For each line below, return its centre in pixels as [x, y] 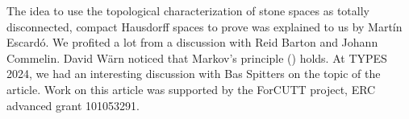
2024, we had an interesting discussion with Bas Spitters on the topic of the [194, 74]
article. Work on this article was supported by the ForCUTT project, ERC [191, 89]
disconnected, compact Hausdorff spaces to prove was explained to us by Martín [204, 26]
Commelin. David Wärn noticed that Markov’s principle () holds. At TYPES [197, 57]
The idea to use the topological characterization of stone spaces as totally [188, 10]
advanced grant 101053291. [73, 105]
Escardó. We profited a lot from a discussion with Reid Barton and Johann [192, 42]
